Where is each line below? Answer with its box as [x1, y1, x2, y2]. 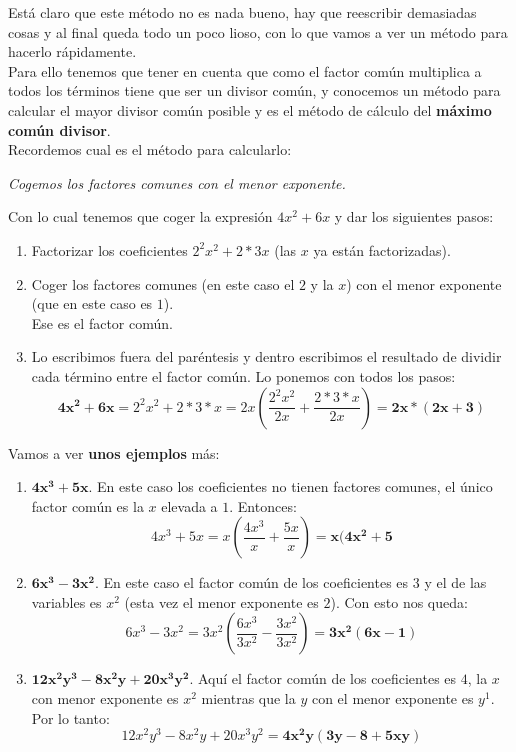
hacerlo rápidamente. [8, 41, 137, 62]
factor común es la [31, 495, 144, 516]
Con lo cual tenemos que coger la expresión [8, 206, 273, 227]
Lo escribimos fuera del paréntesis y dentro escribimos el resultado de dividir [31, 346, 502, 367]
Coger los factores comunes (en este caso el [31, 273, 295, 294]
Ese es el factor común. [31, 312, 173, 333]
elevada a [161, 495, 218, 516]
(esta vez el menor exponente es [124, 591, 319, 612]
